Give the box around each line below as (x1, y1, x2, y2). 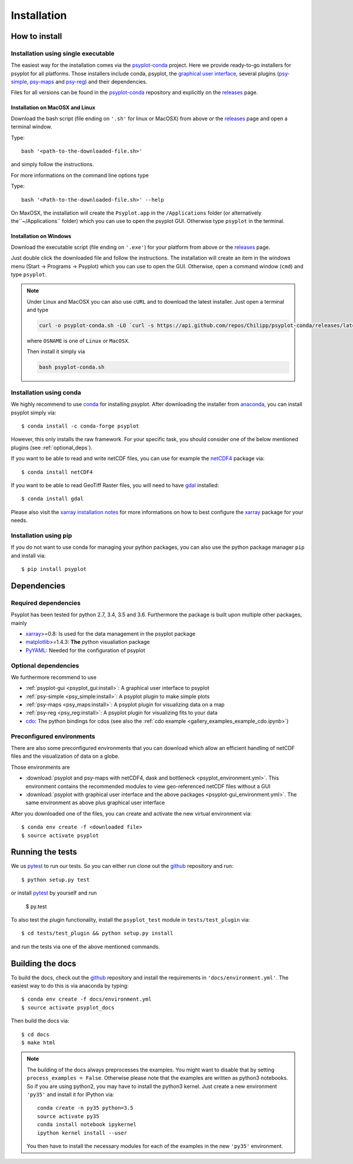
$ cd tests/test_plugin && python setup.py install (21, 930, 174, 937)
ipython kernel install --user (37, 1129, 128, 1136)
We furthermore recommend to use (11, 673, 97, 680)
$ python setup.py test (21, 876, 90, 883)
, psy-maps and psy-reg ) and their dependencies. (26, 78, 148, 86)
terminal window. (11, 123, 52, 130)
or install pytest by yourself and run (11, 889, 97, 896)
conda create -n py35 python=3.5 (37, 1104, 134, 1112)
